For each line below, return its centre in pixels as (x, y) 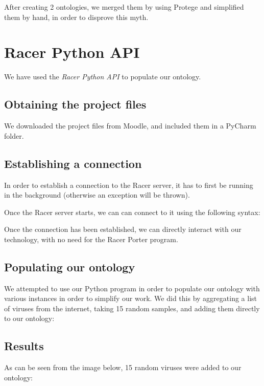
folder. (14, 135)
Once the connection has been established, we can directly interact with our (123, 229)
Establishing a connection (73, 163)
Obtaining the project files (75, 104)
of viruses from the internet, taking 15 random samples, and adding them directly (132, 308)
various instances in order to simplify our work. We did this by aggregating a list (130, 298)
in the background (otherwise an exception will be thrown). (97, 195)
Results (24, 346)
